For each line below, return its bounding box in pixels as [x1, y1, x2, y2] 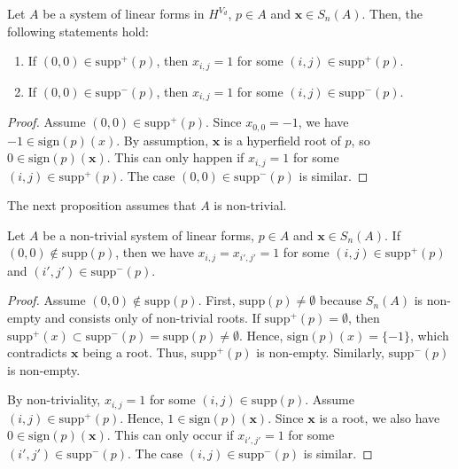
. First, [198, 291, 236, 309]
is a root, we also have [319, 408, 440, 426]
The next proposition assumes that [7, 196, 197, 215]
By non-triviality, [7, 390, 101, 409]
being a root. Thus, [82, 343, 188, 362]
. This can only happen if [106, 148, 245, 167]
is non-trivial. [213, 196, 287, 215]
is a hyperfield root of [223, 130, 341, 149]
